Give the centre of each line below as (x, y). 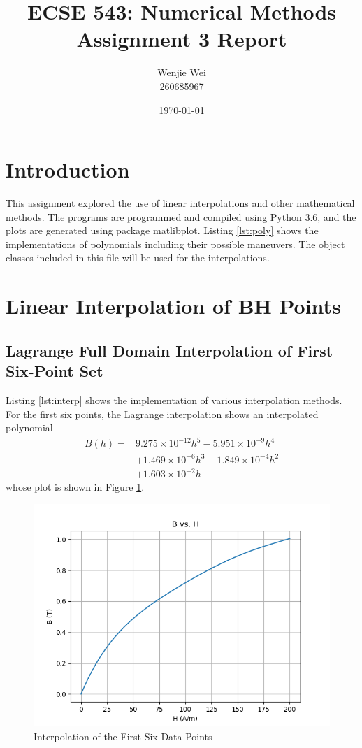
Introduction (68, 170)
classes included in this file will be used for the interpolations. (138, 258)
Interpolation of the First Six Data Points (123, 736)
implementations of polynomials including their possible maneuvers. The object (175, 244)
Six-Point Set (55, 371)
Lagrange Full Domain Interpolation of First (169, 350)
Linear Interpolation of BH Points (173, 306)
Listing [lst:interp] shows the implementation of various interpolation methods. (174, 400)
